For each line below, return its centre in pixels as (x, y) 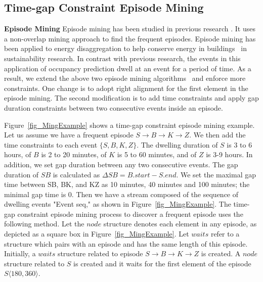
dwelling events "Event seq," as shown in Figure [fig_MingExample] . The (118, 204)
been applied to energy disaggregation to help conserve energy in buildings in (125, 48)
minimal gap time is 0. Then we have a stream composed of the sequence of (121, 194)
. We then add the (217, 135)
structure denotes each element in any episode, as (180, 224)
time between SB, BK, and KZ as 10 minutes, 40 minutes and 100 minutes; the (127, 184)
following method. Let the (44, 224)
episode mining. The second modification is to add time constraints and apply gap (131, 98)
